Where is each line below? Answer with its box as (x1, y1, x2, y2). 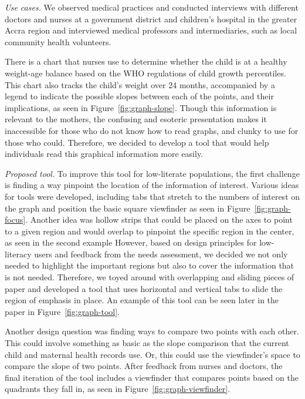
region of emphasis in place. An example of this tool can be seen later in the (5, 294, 279, 306)
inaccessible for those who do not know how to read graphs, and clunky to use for (5, 124, 299, 136)
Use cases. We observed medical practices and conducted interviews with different (5, 1, 299, 13)
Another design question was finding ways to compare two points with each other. (5, 325, 299, 337)
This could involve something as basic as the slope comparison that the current (5, 337, 289, 349)
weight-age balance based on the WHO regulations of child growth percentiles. (5, 66, 286, 79)
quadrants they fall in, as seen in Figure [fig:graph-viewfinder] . (5, 383, 231, 395)
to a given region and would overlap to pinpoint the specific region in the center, (5, 224, 294, 237)
